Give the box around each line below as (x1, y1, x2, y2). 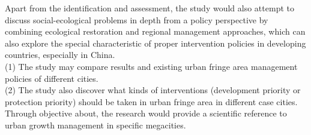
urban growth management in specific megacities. (5, 118, 186, 131)
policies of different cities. (5, 72, 98, 84)
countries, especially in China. (5, 48, 115, 61)
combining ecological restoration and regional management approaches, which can (5, 25, 306, 38)
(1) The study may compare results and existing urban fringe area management (5, 60, 298, 72)
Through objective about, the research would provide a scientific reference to (5, 107, 287, 119)
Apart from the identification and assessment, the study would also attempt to (5, 2, 294, 14)
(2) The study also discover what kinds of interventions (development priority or (5, 84, 301, 96)
